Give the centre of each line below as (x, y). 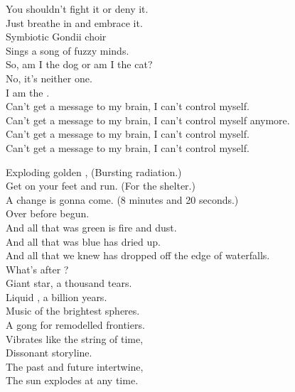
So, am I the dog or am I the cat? (79, 64)
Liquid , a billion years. (57, 296)
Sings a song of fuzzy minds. (68, 50)
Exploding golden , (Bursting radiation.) (94, 171)
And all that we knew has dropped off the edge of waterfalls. (138, 255)
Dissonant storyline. (49, 353)
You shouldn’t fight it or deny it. (77, 9)
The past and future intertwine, (75, 366)
